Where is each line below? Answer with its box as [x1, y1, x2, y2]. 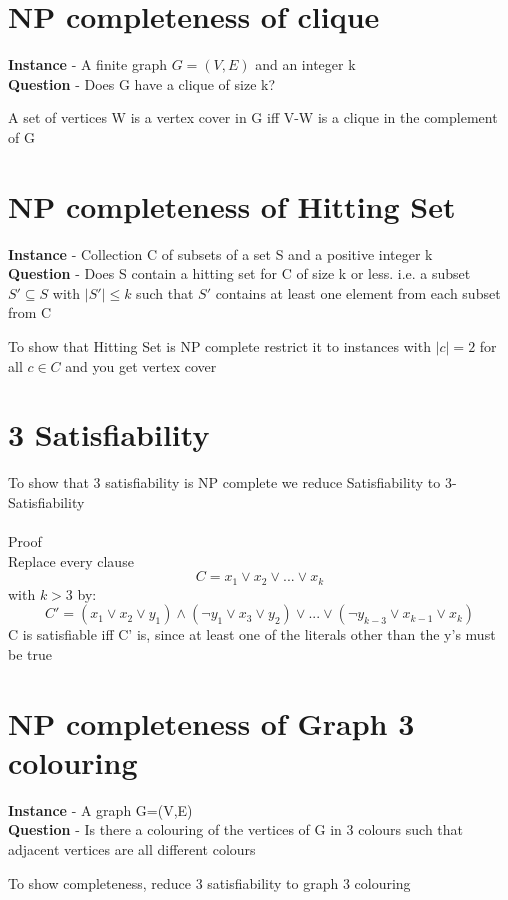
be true [8, 643, 52, 664]
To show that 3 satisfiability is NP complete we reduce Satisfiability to [8, 472, 441, 493]
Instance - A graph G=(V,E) [8, 799, 193, 820]
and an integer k [255, 54, 356, 75]
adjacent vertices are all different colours [8, 839, 256, 860]
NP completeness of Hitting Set [8, 185, 456, 226]
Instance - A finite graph [8, 54, 167, 75]
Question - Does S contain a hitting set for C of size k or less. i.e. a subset [8, 263, 471, 284]
